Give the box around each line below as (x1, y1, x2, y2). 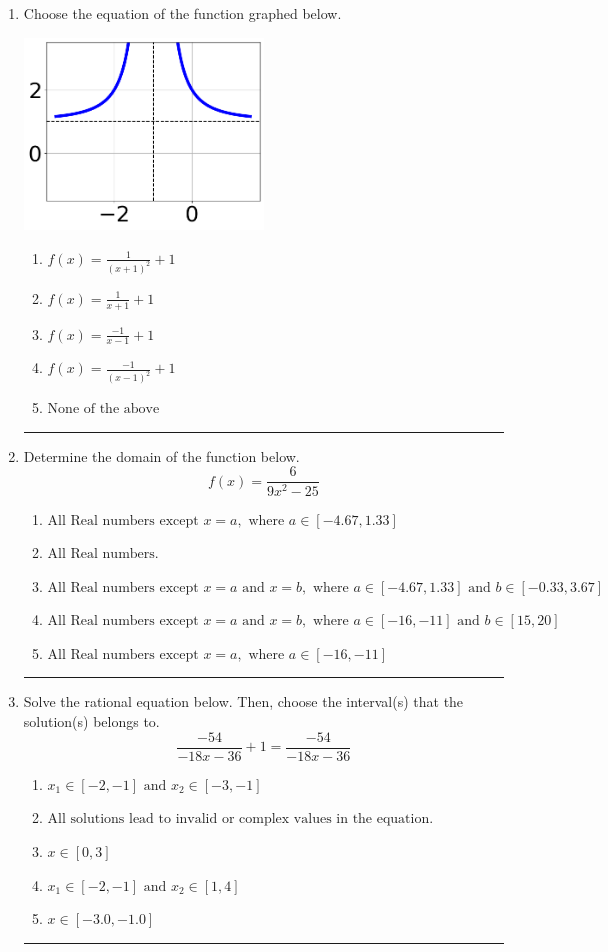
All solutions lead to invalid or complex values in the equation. (47, 812, 434, 827)
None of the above (47, 402, 160, 417)
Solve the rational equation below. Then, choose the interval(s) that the (23, 691, 464, 712)
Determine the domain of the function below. (23, 445, 300, 466)
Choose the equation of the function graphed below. (23, 3, 342, 23)
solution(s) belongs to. (23, 711, 160, 732)
